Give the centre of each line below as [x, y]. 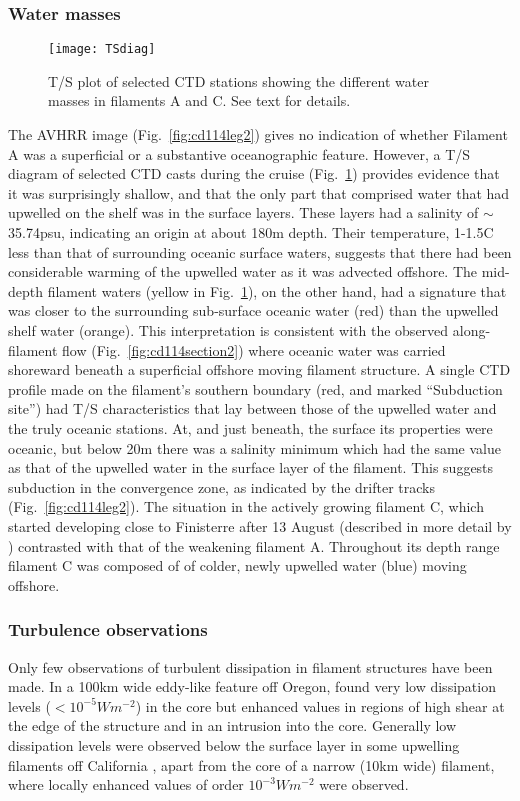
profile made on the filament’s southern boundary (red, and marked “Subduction [255, 388]
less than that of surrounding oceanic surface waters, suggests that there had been [260, 251]
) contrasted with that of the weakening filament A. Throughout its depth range [254, 545]
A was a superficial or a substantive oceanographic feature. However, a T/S [239, 153]
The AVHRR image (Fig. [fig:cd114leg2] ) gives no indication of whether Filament [258, 134]
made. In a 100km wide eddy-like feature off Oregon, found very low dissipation [252, 686]
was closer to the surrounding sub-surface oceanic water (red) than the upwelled [253, 310]
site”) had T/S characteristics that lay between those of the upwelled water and [252, 408]
